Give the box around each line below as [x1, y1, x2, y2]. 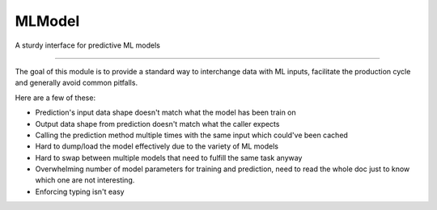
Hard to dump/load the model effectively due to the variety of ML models [35, 141, 279, 151]
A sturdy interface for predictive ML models [15, 40, 161, 50]
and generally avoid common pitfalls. [15, 78, 138, 88]
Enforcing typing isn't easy [35, 187, 125, 196]
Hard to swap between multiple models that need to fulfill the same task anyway [35, 153, 303, 162]
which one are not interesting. [35, 175, 135, 185]
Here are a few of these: [15, 93, 96, 103]
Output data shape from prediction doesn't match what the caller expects [35, 119, 280, 128]
